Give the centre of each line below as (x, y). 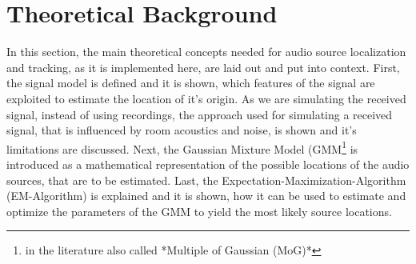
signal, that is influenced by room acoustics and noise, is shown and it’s (182, 130)
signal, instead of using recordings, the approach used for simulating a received (200, 114)
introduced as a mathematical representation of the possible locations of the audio (208, 164)
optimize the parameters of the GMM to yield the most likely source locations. (199, 211)
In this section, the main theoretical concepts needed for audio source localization (206, 52)
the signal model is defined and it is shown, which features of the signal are (191, 83)
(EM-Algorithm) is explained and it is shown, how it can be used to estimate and (206, 196)
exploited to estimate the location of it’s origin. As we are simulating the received (206, 98)
